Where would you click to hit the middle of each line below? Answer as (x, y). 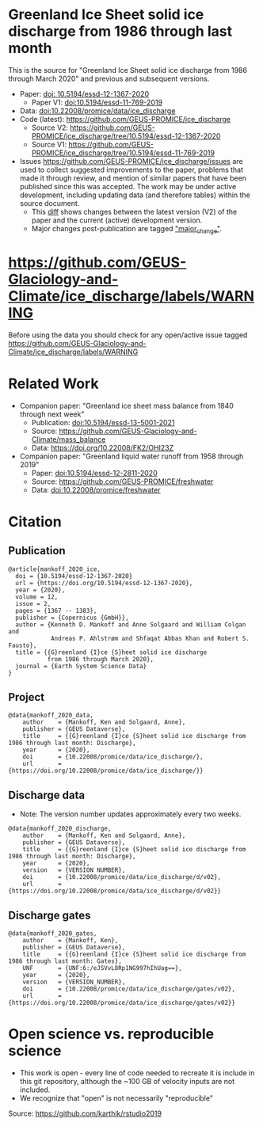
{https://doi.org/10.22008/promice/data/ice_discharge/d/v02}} (115, 891)
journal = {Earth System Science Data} (81, 666)
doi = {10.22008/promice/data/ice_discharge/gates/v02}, (129, 989)
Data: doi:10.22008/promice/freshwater (96, 489)
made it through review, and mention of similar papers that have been (133, 178)
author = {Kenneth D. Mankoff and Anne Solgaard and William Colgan (131, 624)
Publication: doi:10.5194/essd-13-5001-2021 (103, 422)
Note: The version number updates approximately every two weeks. (130, 814)
